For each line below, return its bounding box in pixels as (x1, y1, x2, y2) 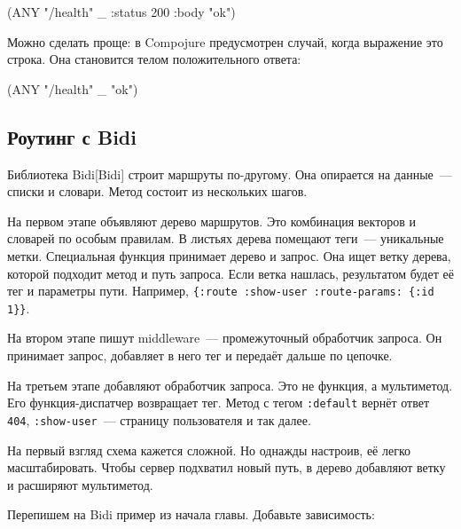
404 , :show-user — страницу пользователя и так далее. (7, 410, 311, 429)
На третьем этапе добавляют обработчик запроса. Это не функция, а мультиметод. (7, 375, 453, 394)
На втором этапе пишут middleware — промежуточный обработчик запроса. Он (7, 328, 442, 347)
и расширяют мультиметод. (7, 475, 153, 493)
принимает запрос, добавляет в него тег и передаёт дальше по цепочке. (7, 346, 393, 365)
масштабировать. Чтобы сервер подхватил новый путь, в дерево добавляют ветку (7, 458, 446, 477)
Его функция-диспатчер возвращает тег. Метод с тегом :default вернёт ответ (7, 393, 430, 412)
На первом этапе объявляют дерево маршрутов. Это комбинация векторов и (7, 211, 416, 230)
